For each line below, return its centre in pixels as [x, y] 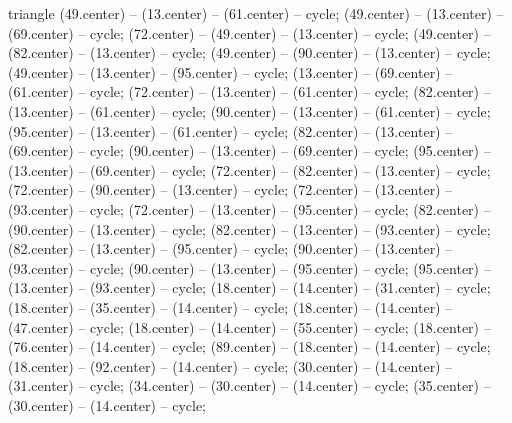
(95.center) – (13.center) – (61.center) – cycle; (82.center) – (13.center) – [230, 130]
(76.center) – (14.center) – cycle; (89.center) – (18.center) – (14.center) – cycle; [249, 346]
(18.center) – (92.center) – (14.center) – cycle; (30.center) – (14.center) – [230, 365]
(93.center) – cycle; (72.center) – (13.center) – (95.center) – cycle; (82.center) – [249, 208]
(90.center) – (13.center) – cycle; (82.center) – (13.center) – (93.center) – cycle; [249, 228]
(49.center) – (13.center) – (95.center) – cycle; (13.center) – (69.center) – [230, 71]
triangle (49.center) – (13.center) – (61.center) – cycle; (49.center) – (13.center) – [256, 13]
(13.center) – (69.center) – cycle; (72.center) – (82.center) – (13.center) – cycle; [249, 169]
